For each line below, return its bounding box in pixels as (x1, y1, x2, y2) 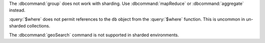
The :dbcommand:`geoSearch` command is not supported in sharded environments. (9, 32, 179, 38)
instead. (9, 7, 26, 13)
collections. (26, 23, 51, 29)
